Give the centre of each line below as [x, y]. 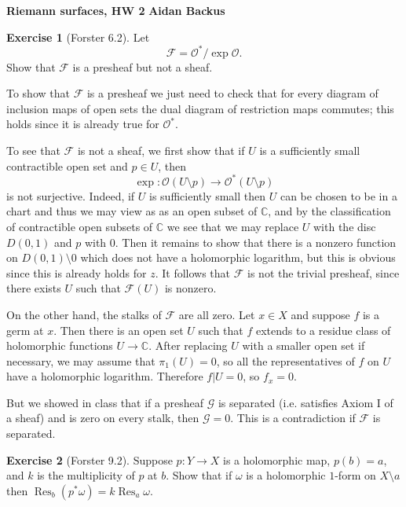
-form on [355, 475]
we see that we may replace [233, 226]
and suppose [320, 314]
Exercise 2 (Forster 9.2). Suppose [90, 459]
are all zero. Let [217, 314]
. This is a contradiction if [293, 418]
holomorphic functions [60, 345]
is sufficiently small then [208, 195]
